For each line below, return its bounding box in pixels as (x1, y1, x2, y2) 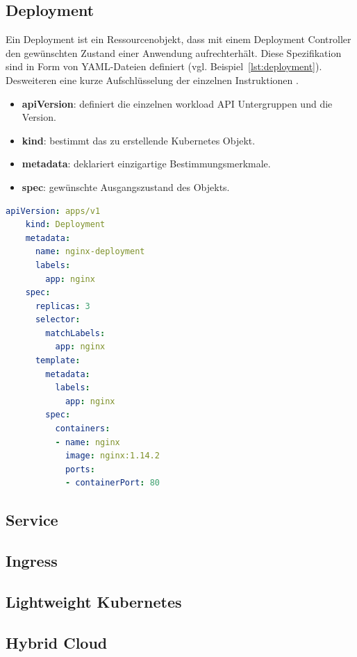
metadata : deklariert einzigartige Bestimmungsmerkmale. (22, 156, 271, 171)
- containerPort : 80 (65, 478, 160, 488)
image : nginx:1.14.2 (65, 451, 160, 461)
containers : (55, 424, 110, 434)
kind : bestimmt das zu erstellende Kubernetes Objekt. (22, 133, 256, 147)
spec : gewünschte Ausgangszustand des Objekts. (22, 179, 230, 194)
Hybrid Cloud (6, 631, 108, 653)
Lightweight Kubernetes (6, 590, 182, 612)
